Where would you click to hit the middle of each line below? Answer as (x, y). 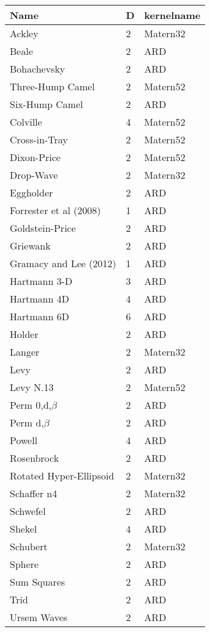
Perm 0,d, (31, 405)
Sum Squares (38, 582)
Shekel (24, 529)
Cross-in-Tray (39, 139)
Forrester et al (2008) (55, 210)
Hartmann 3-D (41, 281)
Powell (24, 440)
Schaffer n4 (34, 493)
